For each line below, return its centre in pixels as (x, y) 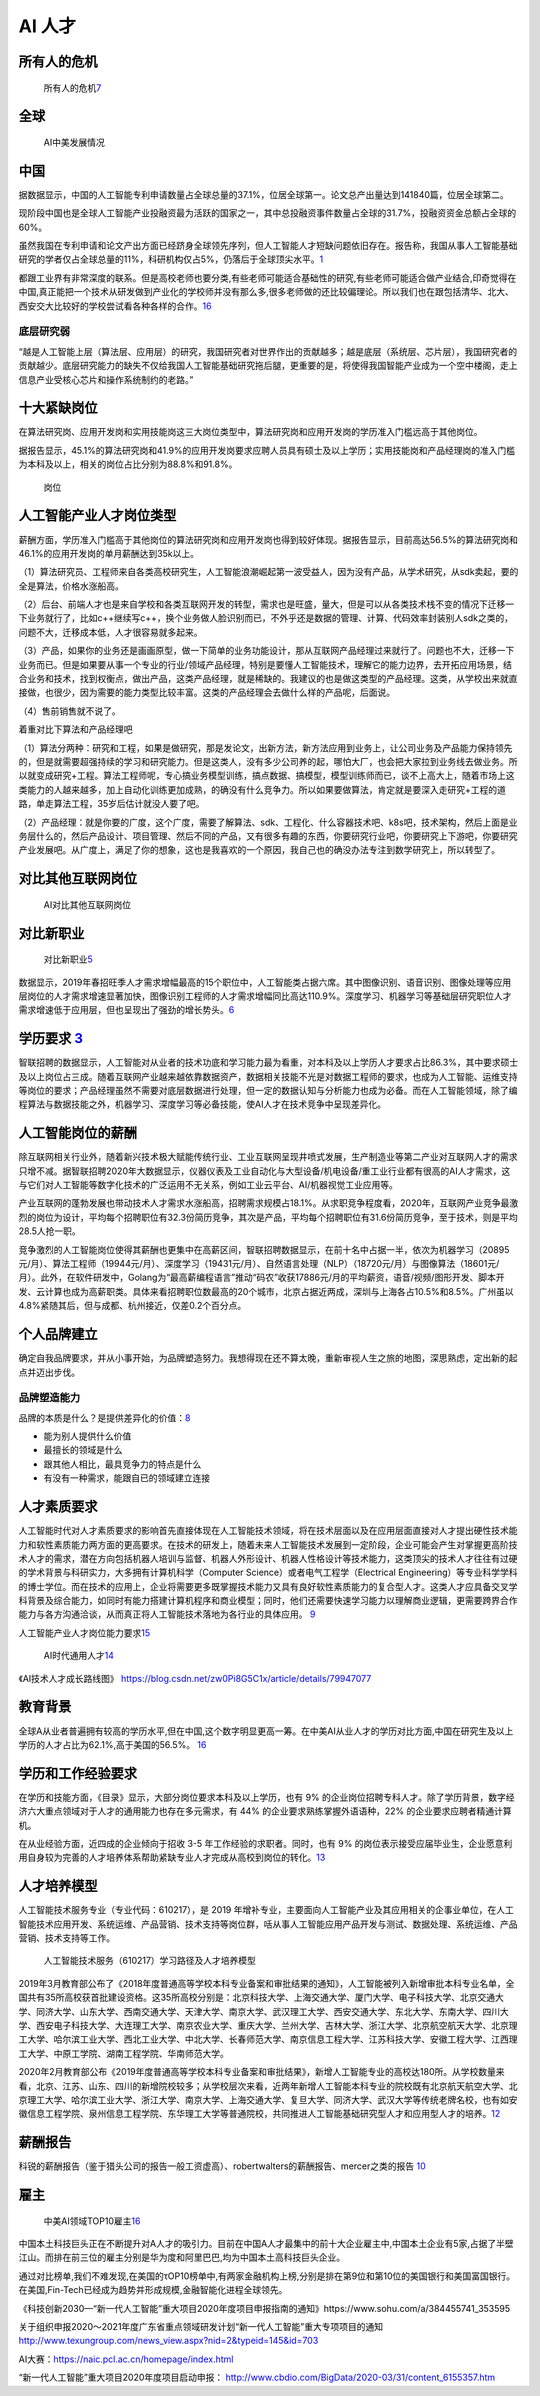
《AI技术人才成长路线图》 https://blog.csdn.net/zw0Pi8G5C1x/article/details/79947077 (195, 1678)
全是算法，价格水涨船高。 (71, 586)
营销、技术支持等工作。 (66, 1938)
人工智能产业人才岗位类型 (97, 515)
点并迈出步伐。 (49, 1372)
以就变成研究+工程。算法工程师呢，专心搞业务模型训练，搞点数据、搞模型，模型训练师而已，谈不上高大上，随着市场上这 (266, 776)
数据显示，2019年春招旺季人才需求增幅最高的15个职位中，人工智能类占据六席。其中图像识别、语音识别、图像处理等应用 (265, 982)
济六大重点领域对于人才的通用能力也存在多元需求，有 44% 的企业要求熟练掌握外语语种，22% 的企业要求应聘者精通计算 (265, 1811)
